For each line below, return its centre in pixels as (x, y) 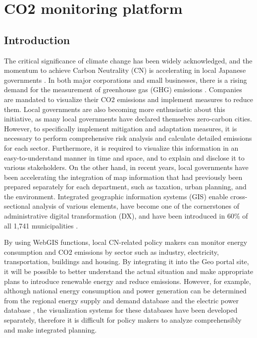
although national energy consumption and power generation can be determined (125, 291)
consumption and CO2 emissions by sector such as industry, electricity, (111, 252)
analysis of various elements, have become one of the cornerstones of (136, 206)
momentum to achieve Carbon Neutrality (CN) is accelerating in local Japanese (125, 70)
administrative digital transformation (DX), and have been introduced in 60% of (126, 216)
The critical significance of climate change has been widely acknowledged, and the (128, 60)
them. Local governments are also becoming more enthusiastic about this (115, 109)
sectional (17, 206)
